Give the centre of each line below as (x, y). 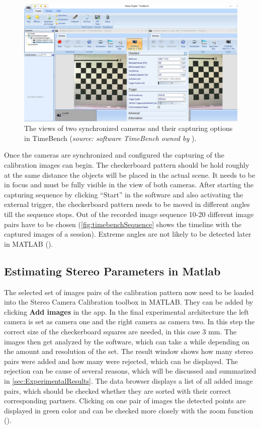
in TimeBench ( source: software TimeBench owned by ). (110, 138)
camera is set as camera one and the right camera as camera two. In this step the (129, 321)
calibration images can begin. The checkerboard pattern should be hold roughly (127, 165)
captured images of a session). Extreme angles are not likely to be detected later (128, 234)
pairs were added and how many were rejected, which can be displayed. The (121, 361)
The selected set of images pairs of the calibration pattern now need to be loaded (129, 292)
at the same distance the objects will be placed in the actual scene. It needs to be (130, 174)
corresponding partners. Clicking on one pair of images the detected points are (125, 401)
